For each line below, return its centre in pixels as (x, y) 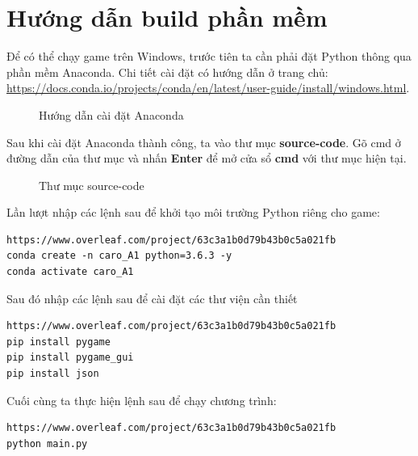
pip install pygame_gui (70, 358)
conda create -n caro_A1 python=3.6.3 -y (119, 256)
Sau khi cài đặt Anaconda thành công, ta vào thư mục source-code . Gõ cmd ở (204, 142)
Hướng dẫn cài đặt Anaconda (111, 114)
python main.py (47, 443)
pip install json (53, 374)
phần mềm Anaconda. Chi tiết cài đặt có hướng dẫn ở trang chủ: (167, 72)
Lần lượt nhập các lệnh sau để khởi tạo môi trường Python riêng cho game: (193, 212)
